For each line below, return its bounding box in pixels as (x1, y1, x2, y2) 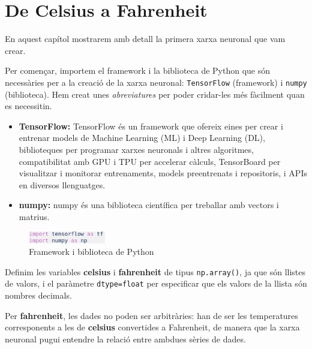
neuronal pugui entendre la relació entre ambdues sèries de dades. (5, 332, 246, 345)
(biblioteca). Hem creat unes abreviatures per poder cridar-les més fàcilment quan (5, 88, 305, 100)
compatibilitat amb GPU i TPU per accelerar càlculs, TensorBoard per (19, 155, 281, 167)
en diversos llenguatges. (19, 178, 106, 191)
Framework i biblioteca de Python (29, 245, 154, 258)
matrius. (19, 210, 50, 222)
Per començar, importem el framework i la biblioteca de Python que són (5, 64, 271, 77)
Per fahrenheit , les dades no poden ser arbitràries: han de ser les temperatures (5, 309, 298, 321)
